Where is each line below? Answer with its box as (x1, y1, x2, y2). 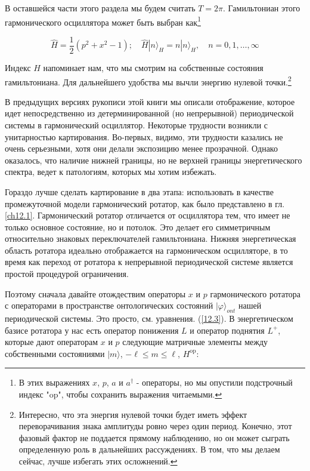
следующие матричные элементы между (122, 335, 268, 348)
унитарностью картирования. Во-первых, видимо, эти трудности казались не (5, 130, 283, 143)
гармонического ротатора (210, 287, 301, 300)
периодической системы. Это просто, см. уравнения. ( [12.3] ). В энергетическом (5, 312, 293, 325)
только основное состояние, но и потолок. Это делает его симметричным (5, 220, 271, 233)
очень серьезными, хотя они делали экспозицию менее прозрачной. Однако (5, 142, 278, 155)
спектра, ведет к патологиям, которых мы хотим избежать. (5, 165, 217, 178)
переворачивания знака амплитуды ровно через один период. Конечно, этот (18, 420, 292, 432)
